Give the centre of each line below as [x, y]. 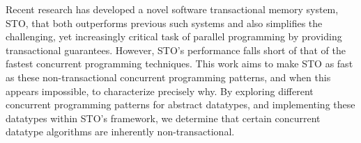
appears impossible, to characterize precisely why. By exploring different [160, 91]
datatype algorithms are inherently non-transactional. [120, 132]
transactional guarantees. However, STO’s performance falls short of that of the [176, 50]
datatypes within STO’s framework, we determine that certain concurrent [163, 118]
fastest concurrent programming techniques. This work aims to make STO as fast [179, 64]
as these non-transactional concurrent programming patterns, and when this [168, 77]
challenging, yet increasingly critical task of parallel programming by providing [174, 36]
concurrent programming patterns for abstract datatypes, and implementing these [180, 104]
